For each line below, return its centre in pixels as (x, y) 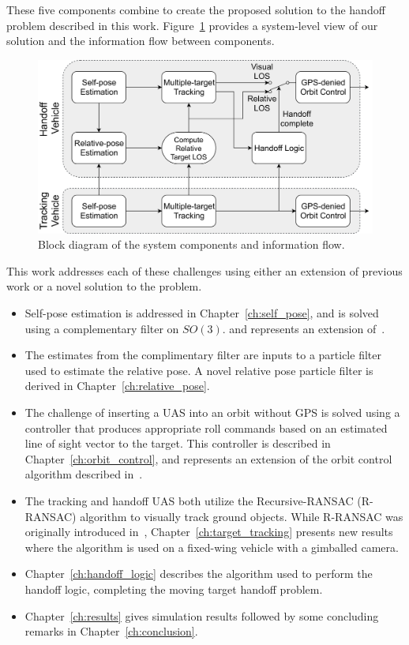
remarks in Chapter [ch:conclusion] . (111, 631)
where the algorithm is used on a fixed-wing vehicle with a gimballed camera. (212, 547)
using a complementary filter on (102, 328)
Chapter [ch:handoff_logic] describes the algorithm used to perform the (199, 574)
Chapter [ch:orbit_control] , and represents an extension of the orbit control (208, 458)
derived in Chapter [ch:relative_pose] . (117, 386)
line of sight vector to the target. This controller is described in (178, 443)
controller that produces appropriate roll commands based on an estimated (206, 427)
